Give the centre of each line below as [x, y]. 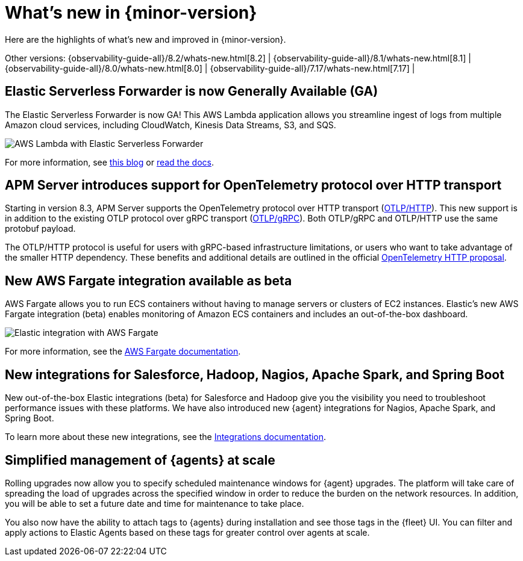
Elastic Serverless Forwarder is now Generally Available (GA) [192, 91]
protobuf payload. [40, 229]
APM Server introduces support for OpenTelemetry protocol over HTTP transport [253, 185]
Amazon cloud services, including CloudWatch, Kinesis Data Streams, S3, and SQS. [171, 125]
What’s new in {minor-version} [131, 13]
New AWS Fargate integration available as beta [149, 280]
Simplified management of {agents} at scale [140, 460]
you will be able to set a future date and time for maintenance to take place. [155, 503]
